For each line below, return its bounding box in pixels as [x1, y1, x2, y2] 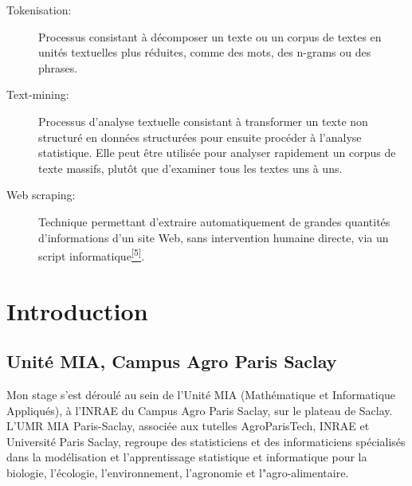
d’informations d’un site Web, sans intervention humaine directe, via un [38, 229, 389, 245]
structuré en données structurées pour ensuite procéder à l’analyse [38, 128, 362, 145]
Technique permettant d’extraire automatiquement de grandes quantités [38, 213, 390, 229]
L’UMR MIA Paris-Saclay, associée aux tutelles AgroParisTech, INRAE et [6, 417, 370, 434]
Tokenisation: [6, 2, 72, 18]
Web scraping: [6, 186, 76, 203]
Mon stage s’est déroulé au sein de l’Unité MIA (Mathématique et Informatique [6, 386, 396, 402]
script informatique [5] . [38, 245, 145, 264]
